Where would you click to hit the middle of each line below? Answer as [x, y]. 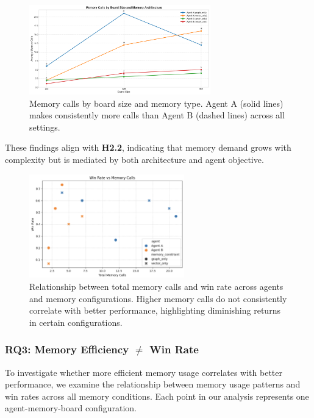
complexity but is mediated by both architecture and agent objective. [134, 160]
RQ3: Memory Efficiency [67, 349]
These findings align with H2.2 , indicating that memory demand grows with [148, 147]
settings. [45, 127]
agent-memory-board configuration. [71, 408]
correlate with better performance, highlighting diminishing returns [155, 310]
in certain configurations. [76, 322]
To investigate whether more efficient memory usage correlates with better [144, 372]
